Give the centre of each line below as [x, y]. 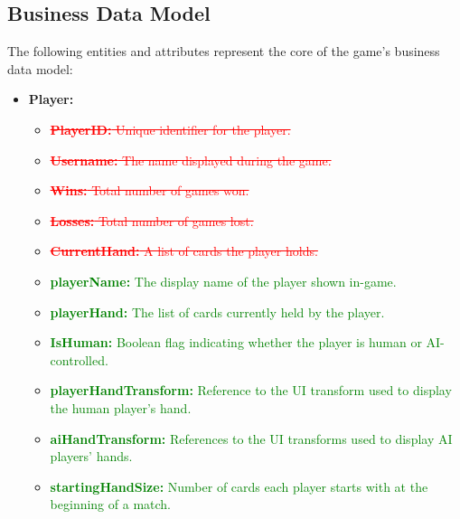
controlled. [79, 359]
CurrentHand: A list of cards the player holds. [184, 251]
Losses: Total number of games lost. [152, 220]
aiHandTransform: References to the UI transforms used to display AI [251, 438]
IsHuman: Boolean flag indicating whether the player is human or [236, 342]
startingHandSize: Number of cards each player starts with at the [239, 486]
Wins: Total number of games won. [150, 190]
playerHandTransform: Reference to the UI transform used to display [251, 390]
